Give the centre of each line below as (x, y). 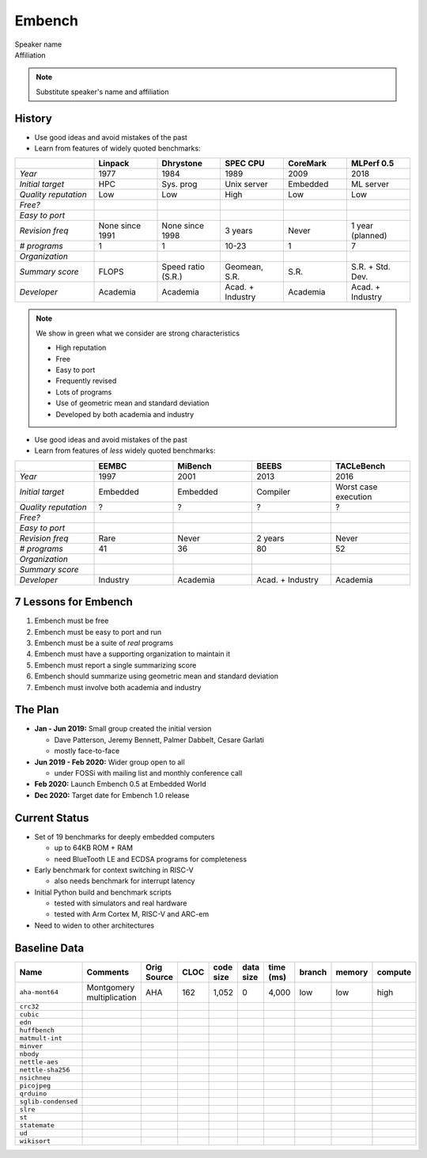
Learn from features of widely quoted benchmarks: (117, 148)
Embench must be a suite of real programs (104, 643)
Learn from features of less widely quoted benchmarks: (125, 450)
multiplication (112, 997)
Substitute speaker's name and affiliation (102, 92)
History (34, 118)
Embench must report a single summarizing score (115, 665)
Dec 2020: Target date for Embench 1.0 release (112, 795)
